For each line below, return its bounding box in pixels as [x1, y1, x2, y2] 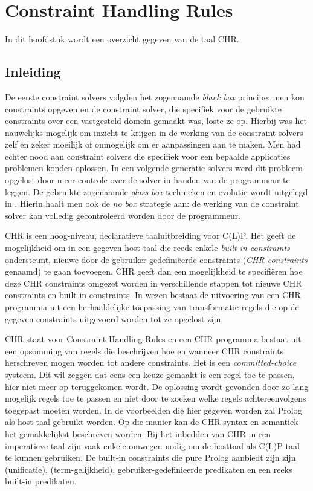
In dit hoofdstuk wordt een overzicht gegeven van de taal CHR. [5, 33, 239, 45]
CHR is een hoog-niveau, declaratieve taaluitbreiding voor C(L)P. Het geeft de [5, 229, 296, 242]
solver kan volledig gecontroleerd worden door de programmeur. [5, 209, 241, 221]
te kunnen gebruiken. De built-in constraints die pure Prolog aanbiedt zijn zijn [5, 451, 296, 464]
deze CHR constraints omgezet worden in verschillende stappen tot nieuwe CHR [5, 276, 302, 289]
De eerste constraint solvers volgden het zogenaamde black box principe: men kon [5, 90, 305, 103]
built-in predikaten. [5, 475, 77, 487]
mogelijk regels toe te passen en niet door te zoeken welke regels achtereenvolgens [5, 392, 306, 405]
